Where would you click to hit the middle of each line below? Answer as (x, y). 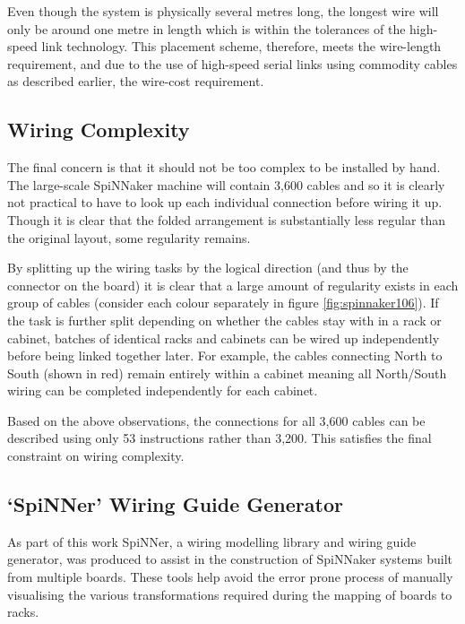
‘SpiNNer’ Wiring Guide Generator (175, 504)
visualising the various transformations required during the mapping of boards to (230, 594)
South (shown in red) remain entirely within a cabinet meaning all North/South (227, 373)
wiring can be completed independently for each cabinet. (163, 390)
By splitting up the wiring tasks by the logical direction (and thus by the (208, 268)
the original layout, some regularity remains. (129, 237)
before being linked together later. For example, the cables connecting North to (225, 355)
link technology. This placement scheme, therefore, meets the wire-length (241, 46)
